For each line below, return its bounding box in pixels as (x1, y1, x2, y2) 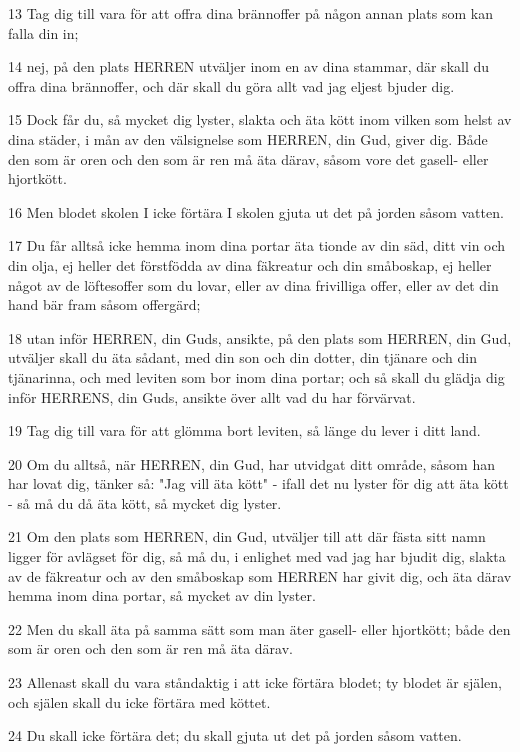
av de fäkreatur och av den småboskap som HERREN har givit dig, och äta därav (8, 565, 512, 586)
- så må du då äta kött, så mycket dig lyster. (8, 492, 282, 513)
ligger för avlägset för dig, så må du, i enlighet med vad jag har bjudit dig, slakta (8, 546, 506, 567)
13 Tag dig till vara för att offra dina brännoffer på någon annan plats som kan (8, 3, 493, 23)
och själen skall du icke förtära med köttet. (8, 691, 271, 712)
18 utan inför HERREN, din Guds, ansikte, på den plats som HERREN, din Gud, (8, 327, 512, 348)
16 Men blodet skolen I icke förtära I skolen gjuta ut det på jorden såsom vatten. (8, 201, 504, 222)
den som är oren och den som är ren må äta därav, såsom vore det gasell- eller (8, 148, 489, 169)
